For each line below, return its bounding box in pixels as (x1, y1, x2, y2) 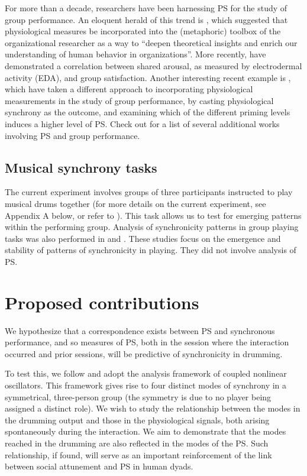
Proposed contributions (5, 290, 199, 314)
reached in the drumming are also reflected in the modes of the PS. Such (5, 436, 269, 449)
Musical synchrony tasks (5, 158, 157, 176)
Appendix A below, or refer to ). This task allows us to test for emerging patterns (5, 209, 302, 221)
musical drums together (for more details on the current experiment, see (5, 197, 266, 209)
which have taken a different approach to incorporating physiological (5, 83, 253, 95)
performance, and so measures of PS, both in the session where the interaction (5, 336, 289, 348)
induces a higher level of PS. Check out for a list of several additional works (5, 117, 280, 129)
